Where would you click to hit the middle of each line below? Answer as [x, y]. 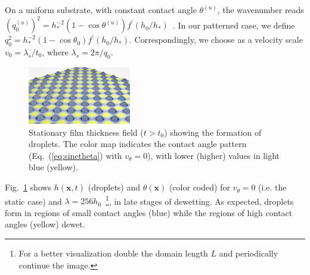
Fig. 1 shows [28, 187]
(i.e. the [272, 187]
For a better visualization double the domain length [113, 253]
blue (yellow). [53, 167]
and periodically [249, 253]
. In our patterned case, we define [234, 25]
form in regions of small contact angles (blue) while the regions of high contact [149, 212]
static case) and [33, 201]
